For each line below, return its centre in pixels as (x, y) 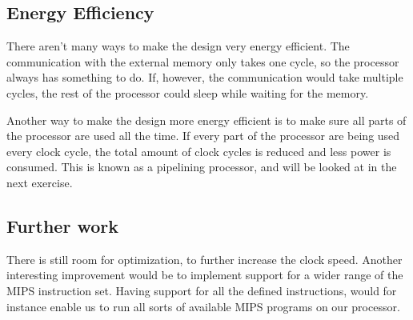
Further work (62, 225)
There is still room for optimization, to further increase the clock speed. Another (204, 259)
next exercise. (40, 182)
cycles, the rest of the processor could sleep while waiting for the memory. (188, 92)
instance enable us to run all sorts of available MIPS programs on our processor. (203, 306)
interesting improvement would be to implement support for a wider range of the (205, 275)
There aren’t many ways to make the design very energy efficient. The (178, 46)
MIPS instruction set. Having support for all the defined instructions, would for (202, 290)
